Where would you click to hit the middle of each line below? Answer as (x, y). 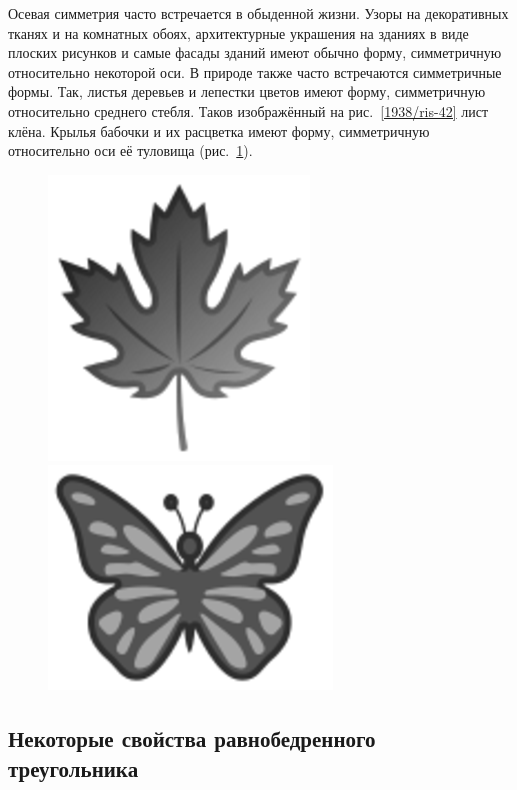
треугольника (73, 767)
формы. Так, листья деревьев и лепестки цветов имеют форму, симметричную (247, 91)
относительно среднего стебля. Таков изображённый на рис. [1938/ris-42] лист (248, 110)
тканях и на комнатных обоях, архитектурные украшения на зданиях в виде (238, 32)
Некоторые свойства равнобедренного (192, 738)
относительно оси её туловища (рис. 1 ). (130, 150)
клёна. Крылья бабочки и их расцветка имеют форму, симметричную (219, 130)
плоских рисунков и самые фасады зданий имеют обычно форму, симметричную (255, 52)
